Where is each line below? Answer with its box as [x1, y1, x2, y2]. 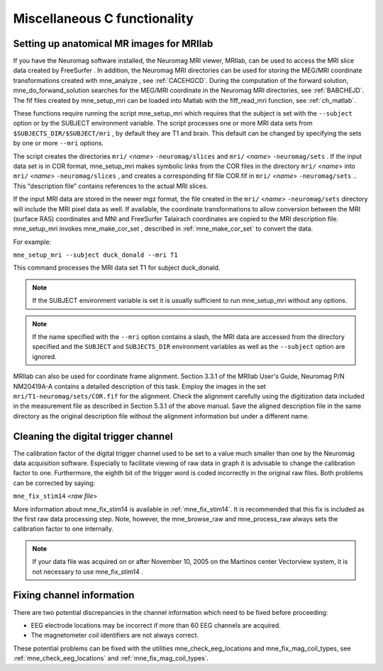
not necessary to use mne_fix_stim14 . [32, 567, 143, 576]
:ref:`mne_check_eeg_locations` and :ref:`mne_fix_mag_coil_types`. [13, 654, 209, 662]
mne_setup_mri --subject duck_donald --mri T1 [13, 251, 178, 259]
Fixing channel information [13, 589, 135, 601]
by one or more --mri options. [13, 139, 104, 148]
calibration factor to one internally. [13, 525, 113, 533]
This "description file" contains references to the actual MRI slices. [13, 182, 209, 190]
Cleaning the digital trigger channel [13, 430, 173, 443]
